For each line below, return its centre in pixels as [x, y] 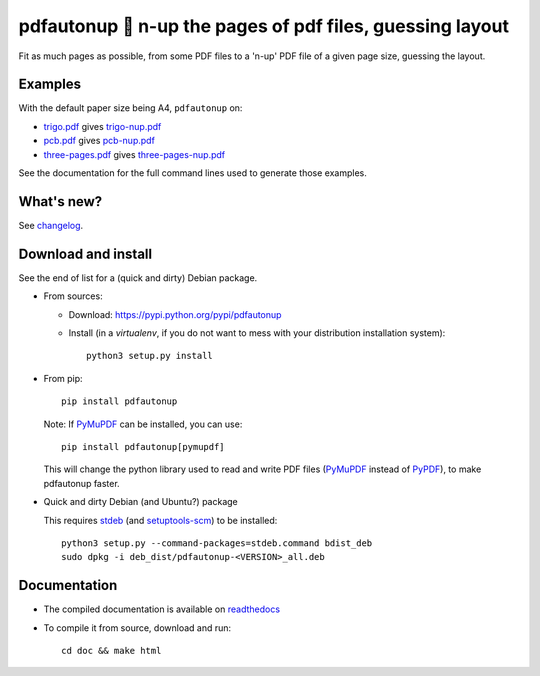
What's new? [60, 201]
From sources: [73, 296]
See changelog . [51, 225]
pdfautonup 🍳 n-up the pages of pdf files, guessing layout [264, 26]
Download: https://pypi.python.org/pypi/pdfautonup [175, 314]
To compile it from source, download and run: [137, 627]
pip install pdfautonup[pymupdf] [143, 446]
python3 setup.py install [150, 356]
